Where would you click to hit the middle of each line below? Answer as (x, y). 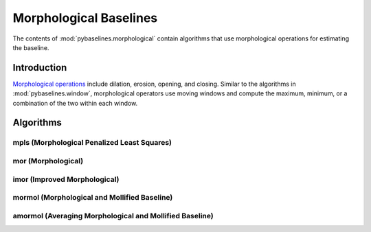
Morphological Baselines (85, 18)
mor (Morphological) (48, 161)
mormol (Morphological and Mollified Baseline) (93, 198)
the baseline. (31, 47)
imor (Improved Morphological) (66, 179)
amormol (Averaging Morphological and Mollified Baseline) (113, 216)
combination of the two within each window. (75, 103)
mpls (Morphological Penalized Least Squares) (92, 143)
